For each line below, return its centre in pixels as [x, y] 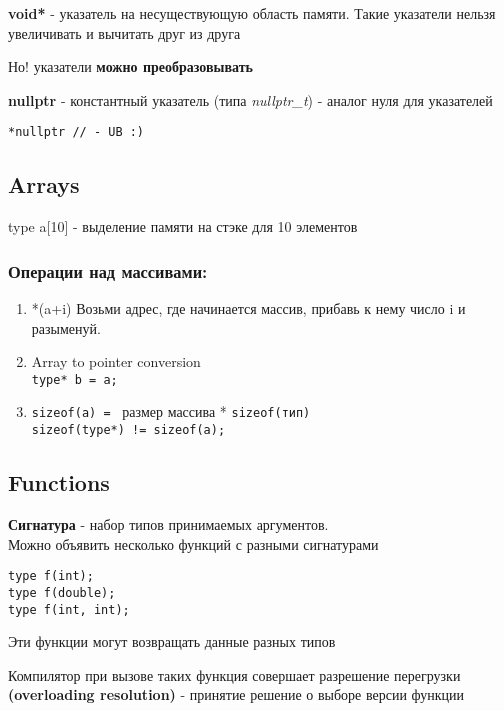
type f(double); [62, 592]
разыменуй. [66, 327]
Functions [59, 482]
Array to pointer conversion [116, 361]
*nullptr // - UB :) [76, 132]
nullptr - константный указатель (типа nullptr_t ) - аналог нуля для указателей [250, 99]
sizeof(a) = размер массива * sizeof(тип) [171, 411]
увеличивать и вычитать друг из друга [124, 32]
